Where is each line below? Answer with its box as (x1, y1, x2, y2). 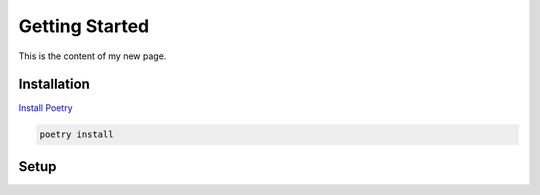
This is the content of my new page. (18, 50, 167, 62)
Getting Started (18, 15, 150, 37)
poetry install (39, 129, 114, 140)
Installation (18, 76, 90, 93)
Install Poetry (18, 102, 74, 114)
